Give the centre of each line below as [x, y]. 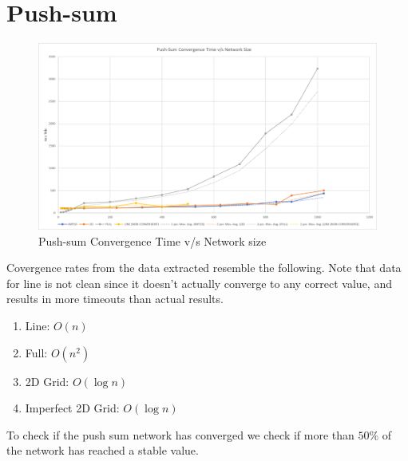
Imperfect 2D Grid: [72, 408]
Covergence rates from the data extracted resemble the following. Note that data [204, 268]
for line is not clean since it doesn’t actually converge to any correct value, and [199, 283]
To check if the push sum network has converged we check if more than [180, 434]
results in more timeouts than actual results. [115, 299]
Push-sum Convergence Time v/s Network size [153, 240]
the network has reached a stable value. [103, 450]
